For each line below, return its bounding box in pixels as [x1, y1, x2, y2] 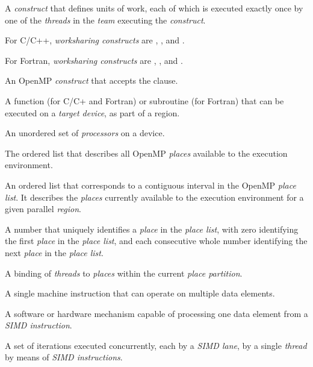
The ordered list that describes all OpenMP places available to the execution [5, 146, 288, 159]
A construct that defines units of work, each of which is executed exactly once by [5, 2, 303, 14]
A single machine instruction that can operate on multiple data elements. [5, 287, 275, 300]
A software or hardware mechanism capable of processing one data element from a [5, 307, 308, 319]
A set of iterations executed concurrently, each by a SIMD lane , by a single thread [5, 339, 307, 351]
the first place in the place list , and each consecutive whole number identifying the [5, 234, 308, 247]
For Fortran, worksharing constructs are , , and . [5, 54, 183, 66]
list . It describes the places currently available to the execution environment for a [5, 190, 304, 203]
